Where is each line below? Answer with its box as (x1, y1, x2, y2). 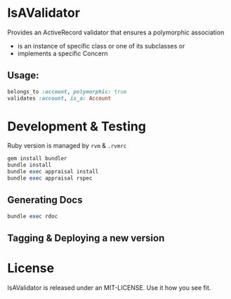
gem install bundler (7, 155, 68, 162)
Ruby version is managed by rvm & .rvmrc (7, 142, 127, 150)
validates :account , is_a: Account (7, 95, 112, 102)
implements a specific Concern (17, 49, 108, 58)
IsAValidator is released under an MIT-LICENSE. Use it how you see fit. (7, 283, 211, 292)
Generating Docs (7, 194, 83, 206)
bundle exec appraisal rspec (7, 175, 93, 182)
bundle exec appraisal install (7, 168, 99, 175)
